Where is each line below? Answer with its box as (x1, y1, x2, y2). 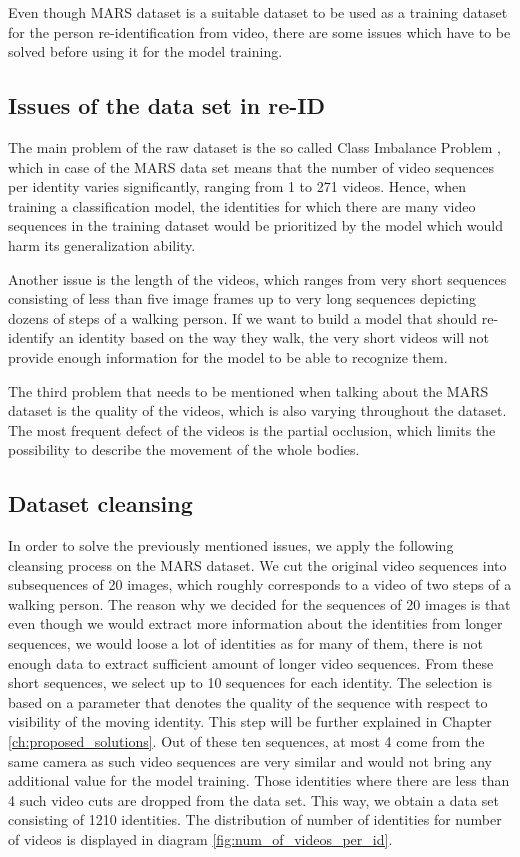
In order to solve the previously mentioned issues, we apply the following (8, 535, 454, 556)
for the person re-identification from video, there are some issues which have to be (8, 21, 511, 42)
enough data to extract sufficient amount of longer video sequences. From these (8, 652, 494, 673)
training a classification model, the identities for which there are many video (8, 195, 476, 216)
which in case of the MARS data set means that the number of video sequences (8, 156, 494, 177)
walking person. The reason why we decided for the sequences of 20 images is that (8, 593, 511, 614)
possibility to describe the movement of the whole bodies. (8, 439, 360, 460)
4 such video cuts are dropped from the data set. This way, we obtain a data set (8, 789, 499, 810)
